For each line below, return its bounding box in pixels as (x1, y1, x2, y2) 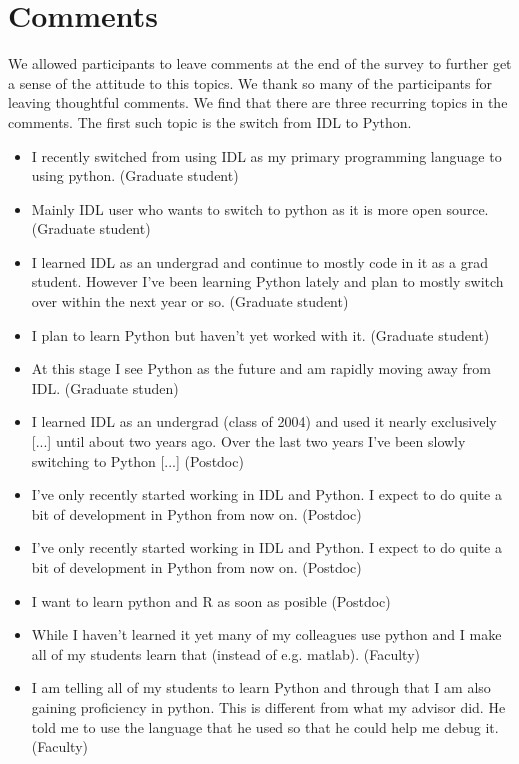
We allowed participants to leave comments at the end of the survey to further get (8, 53, 512, 74)
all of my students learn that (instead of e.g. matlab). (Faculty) (31, 643, 421, 664)
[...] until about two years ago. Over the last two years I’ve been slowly (31, 431, 466, 452)
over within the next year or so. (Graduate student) (31, 291, 349, 312)
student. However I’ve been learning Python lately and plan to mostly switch (31, 271, 504, 292)
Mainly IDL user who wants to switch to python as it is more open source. (31, 198, 489, 219)
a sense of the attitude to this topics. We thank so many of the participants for (8, 72, 492, 93)
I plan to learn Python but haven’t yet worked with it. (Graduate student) (31, 324, 490, 345)
